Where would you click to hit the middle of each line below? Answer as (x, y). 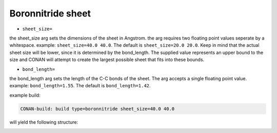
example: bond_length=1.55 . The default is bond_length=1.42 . (80, 86)
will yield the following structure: (44, 122)
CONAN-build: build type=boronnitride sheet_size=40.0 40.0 (97, 109)
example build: (25, 95)
